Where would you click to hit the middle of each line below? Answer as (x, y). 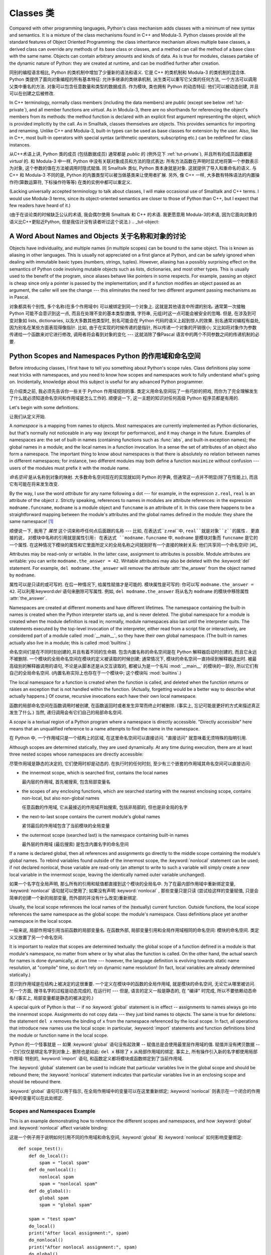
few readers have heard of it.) (40, 205)
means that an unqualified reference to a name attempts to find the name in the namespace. (104, 728)
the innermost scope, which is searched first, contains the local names (95, 773)
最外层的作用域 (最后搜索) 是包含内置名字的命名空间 (75, 844)
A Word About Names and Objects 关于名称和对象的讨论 (98, 236)
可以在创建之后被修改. (32, 93)
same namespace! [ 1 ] (31, 522)
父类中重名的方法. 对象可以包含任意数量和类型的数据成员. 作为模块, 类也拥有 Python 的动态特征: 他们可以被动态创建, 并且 (134, 86)
